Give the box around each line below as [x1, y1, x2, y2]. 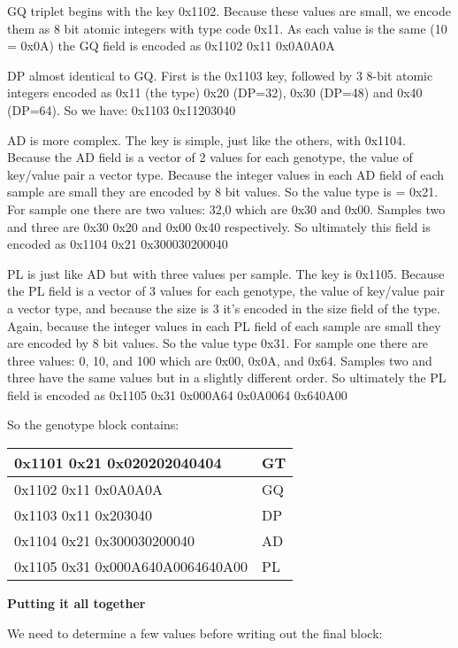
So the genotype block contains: [7, 415, 179, 434]
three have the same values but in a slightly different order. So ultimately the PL [7, 368, 447, 387]
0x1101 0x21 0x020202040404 [14, 452, 222, 474]
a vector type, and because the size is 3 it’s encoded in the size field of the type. [7, 298, 440, 317]
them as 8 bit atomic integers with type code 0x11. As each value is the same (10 [7, 19, 447, 37]
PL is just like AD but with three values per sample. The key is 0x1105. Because [7, 264, 445, 282]
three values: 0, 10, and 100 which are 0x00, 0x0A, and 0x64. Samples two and [7, 351, 432, 369]
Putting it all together [7, 594, 146, 613]
